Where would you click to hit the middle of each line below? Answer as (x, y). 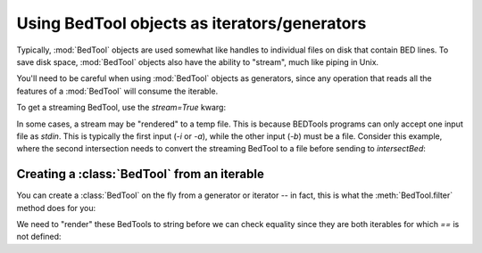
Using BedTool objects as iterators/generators (191, 23)
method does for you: (56, 208)
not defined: (39, 237)
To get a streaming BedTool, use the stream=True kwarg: (121, 108)
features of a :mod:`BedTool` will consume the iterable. (117, 91)
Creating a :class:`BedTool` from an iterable (141, 174)
